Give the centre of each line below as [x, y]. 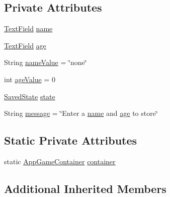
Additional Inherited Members [85, 188]
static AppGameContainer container [60, 161]
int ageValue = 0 [30, 79]
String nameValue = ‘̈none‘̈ [46, 62]
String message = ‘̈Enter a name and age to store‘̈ [81, 113]
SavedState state [30, 96]
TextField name [28, 28]
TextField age [25, 45]
